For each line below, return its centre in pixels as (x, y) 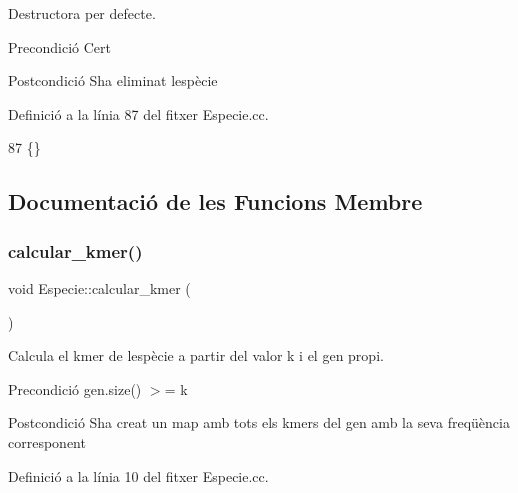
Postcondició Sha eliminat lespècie (113, 80)
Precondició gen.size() (75, 388)
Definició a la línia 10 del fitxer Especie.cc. (138, 475)
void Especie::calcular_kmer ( (99, 287)
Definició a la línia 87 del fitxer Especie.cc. (138, 113)
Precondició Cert (59, 46)
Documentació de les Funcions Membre (215, 201)
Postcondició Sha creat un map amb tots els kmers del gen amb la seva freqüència (259, 422)
